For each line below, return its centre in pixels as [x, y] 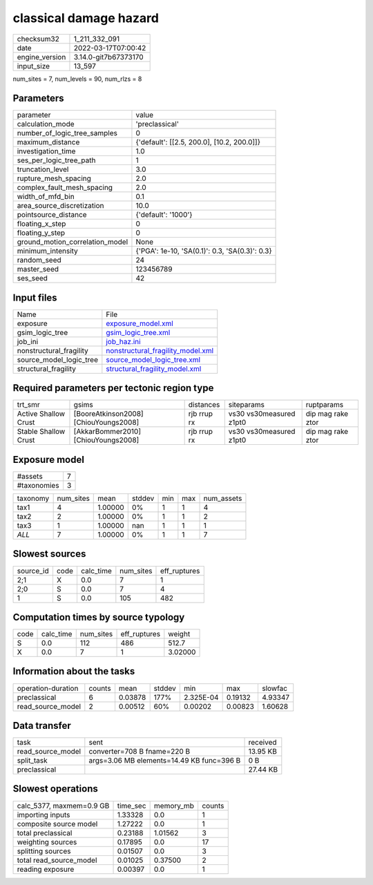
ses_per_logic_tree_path [56, 160]
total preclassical [45, 832]
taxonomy [33, 498]
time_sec [132, 806]
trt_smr [29, 405]
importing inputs [44, 815]
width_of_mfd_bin [46, 197]
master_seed [38, 269]
